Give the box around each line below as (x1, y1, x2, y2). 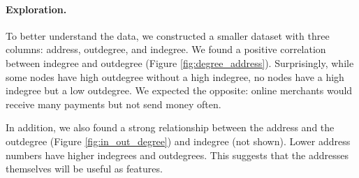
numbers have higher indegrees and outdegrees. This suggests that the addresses (6, 147, 349, 162)
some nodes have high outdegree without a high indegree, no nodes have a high (6, 69, 344, 84)
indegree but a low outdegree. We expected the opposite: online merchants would (6, 83, 353, 98)
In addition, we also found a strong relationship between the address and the (6, 120, 335, 135)
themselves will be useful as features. (6, 161, 163, 176)
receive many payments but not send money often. (6, 96, 221, 111)
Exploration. (6, 1, 67, 16)
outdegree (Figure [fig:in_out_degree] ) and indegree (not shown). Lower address (6, 133, 351, 148)
